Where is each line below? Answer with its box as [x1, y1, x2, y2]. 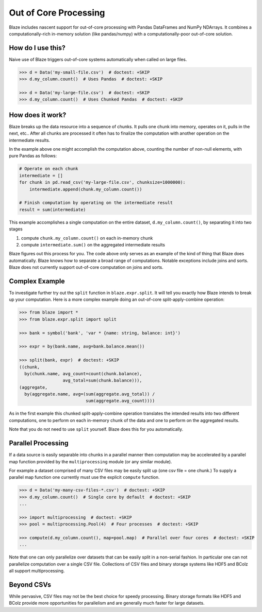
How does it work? [9, 111, 66, 119]
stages [9, 226, 23, 232]
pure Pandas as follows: [9, 153, 57, 159]
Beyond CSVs [9, 581, 51, 589]
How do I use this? [9, 44, 65, 52]
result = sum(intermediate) [19, 207, 86, 212]
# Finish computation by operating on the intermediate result [19, 200, 173, 206]
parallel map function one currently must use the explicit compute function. [9, 474, 160, 480]
